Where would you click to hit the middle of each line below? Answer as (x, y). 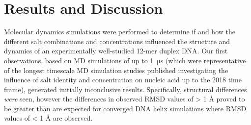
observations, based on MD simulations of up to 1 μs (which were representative (125, 60)
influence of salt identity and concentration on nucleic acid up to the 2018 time (123, 80)
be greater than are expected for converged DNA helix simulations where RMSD (125, 108)
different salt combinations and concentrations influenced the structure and (117, 41)
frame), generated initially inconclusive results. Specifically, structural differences (125, 89)
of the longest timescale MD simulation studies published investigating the (116, 70)
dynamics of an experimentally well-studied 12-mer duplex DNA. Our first (116, 51)
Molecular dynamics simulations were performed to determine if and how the (120, 32)
